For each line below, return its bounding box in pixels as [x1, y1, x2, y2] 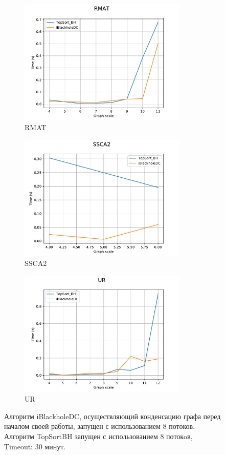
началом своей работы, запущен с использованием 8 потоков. [4, 421, 195, 431]
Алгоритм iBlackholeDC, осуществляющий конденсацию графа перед [4, 410, 221, 421]
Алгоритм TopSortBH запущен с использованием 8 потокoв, [4, 431, 193, 442]
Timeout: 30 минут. [4, 441, 66, 451]
